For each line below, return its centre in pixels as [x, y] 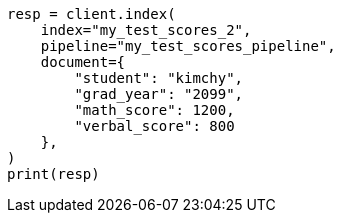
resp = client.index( [91, 14]
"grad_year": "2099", [159, 94]
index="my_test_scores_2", [146, 30]
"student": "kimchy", [159, 78]
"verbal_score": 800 [154, 126]
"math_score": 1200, [154, 110]
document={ [83, 62]
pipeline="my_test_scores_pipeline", [188, 46]
